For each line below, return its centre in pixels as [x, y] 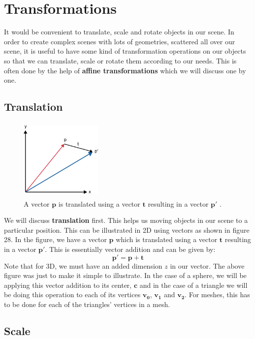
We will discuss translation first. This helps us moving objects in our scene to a [126, 220]
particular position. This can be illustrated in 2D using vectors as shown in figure [127, 230]
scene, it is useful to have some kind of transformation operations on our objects [125, 51]
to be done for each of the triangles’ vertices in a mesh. [87, 304]
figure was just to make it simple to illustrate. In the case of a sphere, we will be [125, 275]
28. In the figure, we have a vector [55, 239]
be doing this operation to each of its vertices [72, 294]
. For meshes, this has [217, 294]
